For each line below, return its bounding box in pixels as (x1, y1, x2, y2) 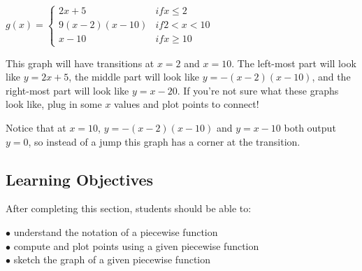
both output (284, 120, 336, 134)
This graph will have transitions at (6, 55, 154, 70)
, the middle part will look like (68, 69, 200, 84)
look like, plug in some (6, 97, 102, 111)
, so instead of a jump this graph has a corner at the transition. (28, 134, 301, 148)
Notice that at (6, 120, 66, 134)
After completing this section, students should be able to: (6, 201, 252, 216)
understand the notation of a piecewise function (13, 224, 218, 239)
